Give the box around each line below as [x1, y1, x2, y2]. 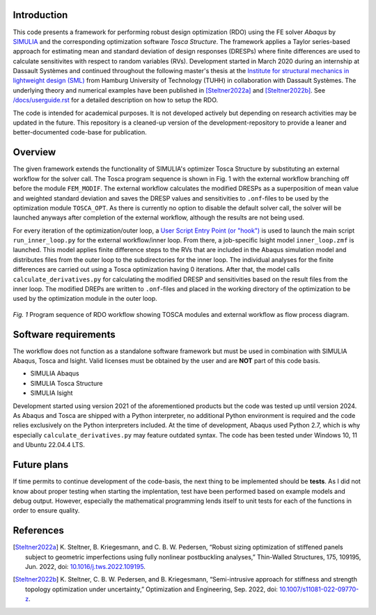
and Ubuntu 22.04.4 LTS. [13, 441, 85, 449]
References [13, 524, 64, 536]
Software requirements [13, 328, 116, 341]
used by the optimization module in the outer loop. [13, 295, 157, 303]
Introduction [13, 9, 68, 21]
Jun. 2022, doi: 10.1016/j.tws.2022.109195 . [25, 562, 146, 570]
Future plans [13, 459, 69, 471]
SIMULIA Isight [30, 389, 73, 397]
